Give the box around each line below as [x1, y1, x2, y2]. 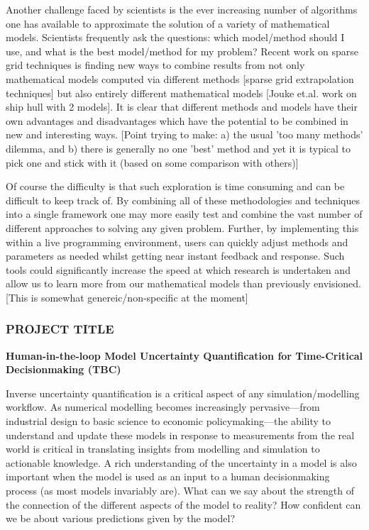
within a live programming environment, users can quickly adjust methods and [6, 234, 348, 249]
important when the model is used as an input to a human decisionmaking [6, 469, 330, 484]
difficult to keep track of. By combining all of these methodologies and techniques [6, 192, 360, 207]
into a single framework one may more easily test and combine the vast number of [6, 206, 363, 221]
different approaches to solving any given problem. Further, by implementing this [6, 220, 359, 235]
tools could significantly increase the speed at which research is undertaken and [6, 262, 351, 277]
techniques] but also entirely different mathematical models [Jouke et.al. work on [6, 85, 357, 100]
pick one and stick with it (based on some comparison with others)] [6, 155, 299, 170]
